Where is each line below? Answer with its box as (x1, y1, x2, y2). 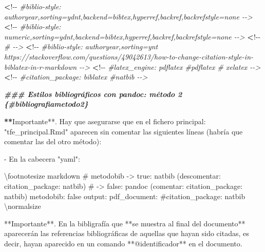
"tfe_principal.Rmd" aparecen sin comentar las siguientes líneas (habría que (4, 126, 243, 137)
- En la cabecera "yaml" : (4, 153, 80, 164)
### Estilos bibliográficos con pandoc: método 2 (4, 88, 182, 99)
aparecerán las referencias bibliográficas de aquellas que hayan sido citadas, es (4, 228, 249, 239)
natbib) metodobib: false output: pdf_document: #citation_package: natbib (4, 190, 245, 201)
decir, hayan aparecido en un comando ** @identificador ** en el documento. (4, 238, 242, 248)
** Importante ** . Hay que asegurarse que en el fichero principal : (4, 115, 206, 126)
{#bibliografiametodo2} (4, 99, 88, 109)
